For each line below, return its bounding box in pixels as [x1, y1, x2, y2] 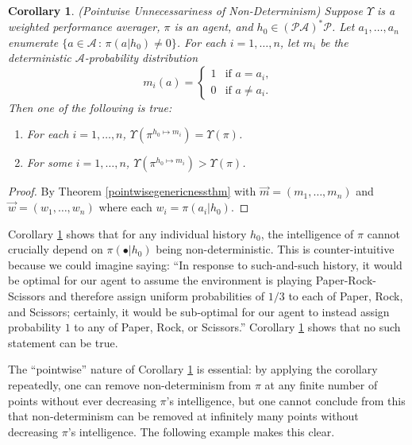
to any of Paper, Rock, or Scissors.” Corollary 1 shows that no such [74, 319, 401, 335]
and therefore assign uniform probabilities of [48, 288, 265, 304]
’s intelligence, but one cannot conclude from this [166, 392, 406, 408]
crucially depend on [8, 241, 103, 257]
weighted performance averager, [8, 18, 160, 35]
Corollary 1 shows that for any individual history [8, 225, 247, 242]
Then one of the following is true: [8, 99, 172, 115]
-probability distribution [84, 49, 198, 66]
